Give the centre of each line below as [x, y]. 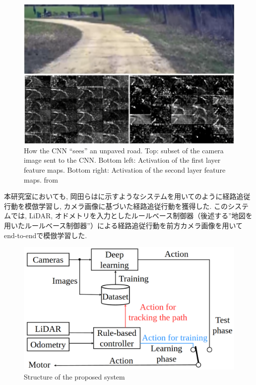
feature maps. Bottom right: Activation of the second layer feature [125, 170]
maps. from [41, 179]
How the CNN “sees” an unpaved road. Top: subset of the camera [124, 150]
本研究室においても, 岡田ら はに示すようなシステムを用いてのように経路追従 [127, 196]
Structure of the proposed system [74, 376]
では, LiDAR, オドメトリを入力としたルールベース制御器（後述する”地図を [131, 216]
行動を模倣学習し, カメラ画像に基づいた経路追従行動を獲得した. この [116, 206]
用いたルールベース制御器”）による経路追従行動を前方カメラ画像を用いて [124, 225]
